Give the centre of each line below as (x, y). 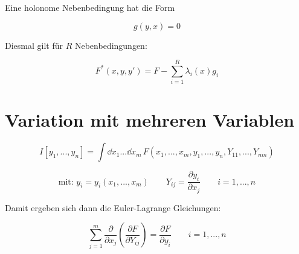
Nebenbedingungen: (111, 45)
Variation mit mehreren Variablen (150, 119)
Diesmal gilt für (34, 45)
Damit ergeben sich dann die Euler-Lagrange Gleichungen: (113, 207)
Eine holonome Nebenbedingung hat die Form (90, 7)
